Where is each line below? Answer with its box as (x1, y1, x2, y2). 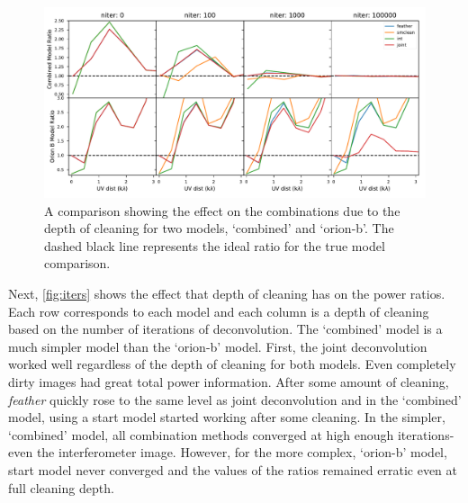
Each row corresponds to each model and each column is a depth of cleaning (8, 301, 429, 320)
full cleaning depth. (8, 478, 114, 497)
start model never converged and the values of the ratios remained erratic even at (8, 460, 458, 479)
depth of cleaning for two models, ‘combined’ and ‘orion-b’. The (44, 219, 394, 238)
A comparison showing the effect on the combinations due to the (44, 201, 400, 220)
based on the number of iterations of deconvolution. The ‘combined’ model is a (8, 319, 443, 338)
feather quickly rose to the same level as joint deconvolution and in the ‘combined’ (8, 390, 462, 409)
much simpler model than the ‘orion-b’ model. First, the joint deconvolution (8, 337, 427, 355)
